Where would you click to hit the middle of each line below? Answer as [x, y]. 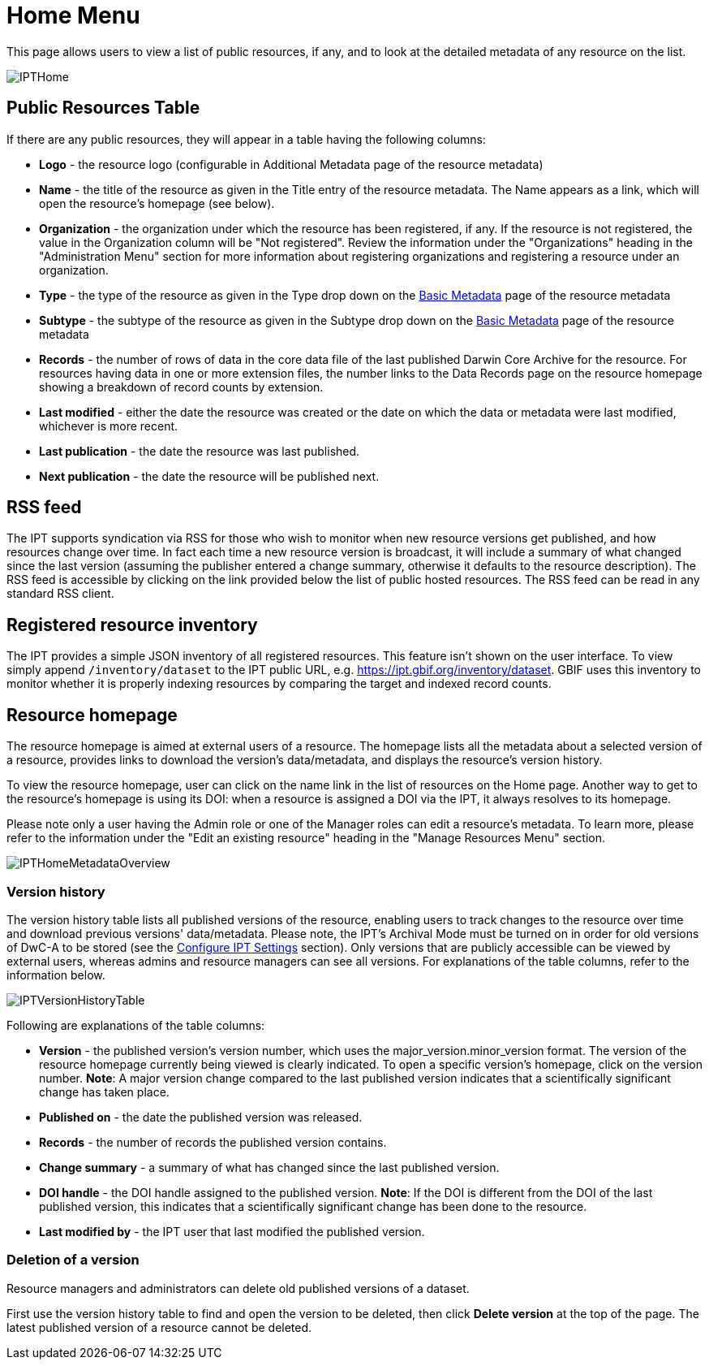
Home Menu [73, 15]
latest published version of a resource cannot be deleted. [159, 1327]
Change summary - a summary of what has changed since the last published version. [269, 1167]
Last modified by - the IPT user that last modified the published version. [232, 1231]
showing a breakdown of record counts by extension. [181, 387]
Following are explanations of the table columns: [136, 1025]
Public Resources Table [103, 108]
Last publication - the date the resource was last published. [200, 451]
